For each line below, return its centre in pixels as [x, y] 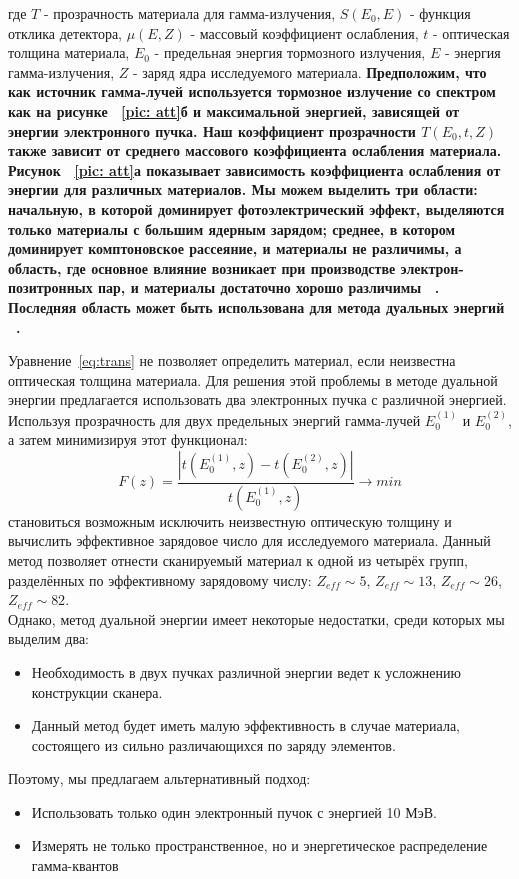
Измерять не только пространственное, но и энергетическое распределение [259, 845]
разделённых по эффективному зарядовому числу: [160, 579]
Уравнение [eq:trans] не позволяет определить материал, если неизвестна [232, 360]
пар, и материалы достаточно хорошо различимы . [269, 287]
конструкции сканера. [97, 691]
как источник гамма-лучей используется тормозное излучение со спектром [252, 91]
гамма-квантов [75, 865]
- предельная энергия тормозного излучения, [290, 52]
